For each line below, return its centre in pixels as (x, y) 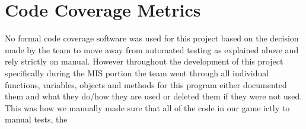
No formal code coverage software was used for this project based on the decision (152, 38)
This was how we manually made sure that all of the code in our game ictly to (147, 107)
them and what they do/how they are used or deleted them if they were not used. (154, 96)
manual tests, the (36, 119)
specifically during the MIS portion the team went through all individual (137, 72)
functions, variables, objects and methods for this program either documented (146, 84)
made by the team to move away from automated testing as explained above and (152, 49)
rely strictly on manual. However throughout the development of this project (144, 61)
